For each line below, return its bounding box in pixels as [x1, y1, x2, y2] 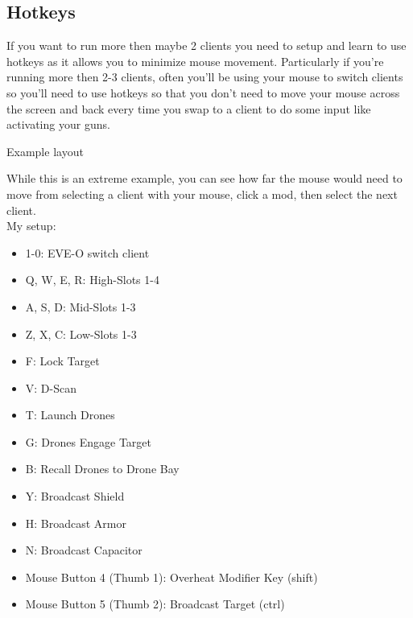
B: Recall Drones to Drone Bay [25, 460, 180, 477]
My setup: [6, 217, 56, 234]
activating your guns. [6, 116, 110, 133]
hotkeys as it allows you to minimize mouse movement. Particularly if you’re [6, 52, 384, 69]
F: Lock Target [25, 352, 100, 369]
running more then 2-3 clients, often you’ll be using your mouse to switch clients [6, 68, 403, 85]
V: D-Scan [25, 379, 76, 396]
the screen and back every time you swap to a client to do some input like [6, 100, 371, 117]
